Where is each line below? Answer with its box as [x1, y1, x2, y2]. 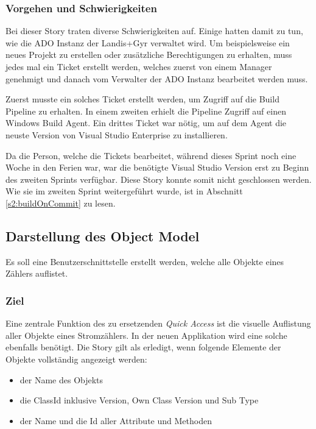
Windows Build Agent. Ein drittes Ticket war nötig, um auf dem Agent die [5, 116, 287, 129]
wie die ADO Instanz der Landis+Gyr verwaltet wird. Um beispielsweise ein [5, 36, 290, 49]
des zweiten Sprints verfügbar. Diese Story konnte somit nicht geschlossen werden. [5, 172, 312, 185]
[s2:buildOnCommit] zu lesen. [5, 196, 116, 209]
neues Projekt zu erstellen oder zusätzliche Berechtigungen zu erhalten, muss [5, 48, 292, 61]
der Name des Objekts [19, 373, 104, 386]
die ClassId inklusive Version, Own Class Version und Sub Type [19, 394, 259, 406]
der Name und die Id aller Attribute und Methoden [19, 414, 212, 427]
